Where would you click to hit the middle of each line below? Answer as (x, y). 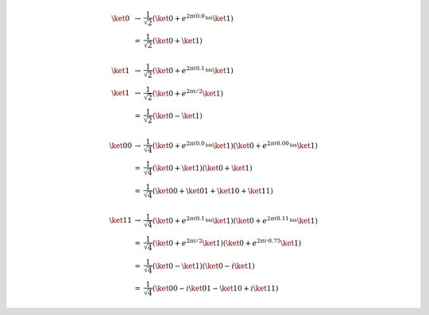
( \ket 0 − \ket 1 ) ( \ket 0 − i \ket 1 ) (204, 266)
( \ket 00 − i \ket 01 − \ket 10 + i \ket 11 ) (215, 289)
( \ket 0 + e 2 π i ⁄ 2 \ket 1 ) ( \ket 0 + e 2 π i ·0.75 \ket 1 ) (227, 242)
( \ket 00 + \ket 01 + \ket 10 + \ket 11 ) (213, 191)
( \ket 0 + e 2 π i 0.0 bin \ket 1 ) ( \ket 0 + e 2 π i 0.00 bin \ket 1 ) (235, 145)
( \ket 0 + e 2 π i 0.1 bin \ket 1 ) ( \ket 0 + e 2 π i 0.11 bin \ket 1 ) (235, 220)
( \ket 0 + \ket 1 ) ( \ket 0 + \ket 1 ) (202, 168)
